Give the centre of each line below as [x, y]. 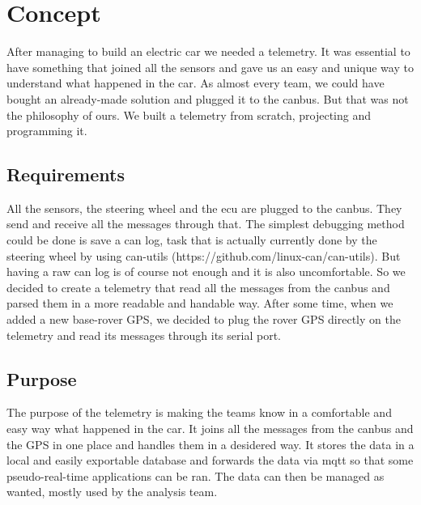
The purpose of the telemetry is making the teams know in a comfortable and [199, 412]
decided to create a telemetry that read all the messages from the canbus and [198, 287]
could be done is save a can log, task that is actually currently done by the [192, 240]
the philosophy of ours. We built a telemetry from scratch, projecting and [189, 115]
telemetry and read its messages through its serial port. [144, 335]
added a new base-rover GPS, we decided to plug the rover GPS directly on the [204, 319]
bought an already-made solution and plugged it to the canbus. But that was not [208, 98]
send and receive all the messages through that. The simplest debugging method [206, 224]
